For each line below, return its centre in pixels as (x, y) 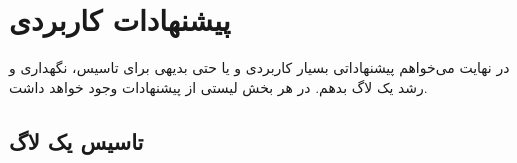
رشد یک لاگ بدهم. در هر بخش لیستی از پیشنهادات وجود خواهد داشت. (218, 86)
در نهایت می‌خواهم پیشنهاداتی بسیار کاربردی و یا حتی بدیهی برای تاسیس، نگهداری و (259, 67)
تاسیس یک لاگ (76, 140)
